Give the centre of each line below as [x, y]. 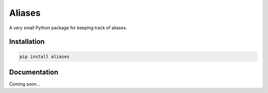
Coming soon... [25, 84]
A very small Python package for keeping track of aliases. [68, 28]
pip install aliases [44, 56]
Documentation [34, 72]
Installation [27, 42]
